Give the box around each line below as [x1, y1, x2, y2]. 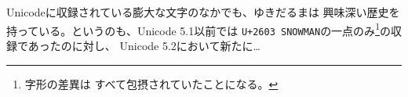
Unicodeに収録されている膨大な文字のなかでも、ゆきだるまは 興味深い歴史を [6, 4, 400, 20]
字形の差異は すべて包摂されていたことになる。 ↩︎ [24, 75, 279, 92]
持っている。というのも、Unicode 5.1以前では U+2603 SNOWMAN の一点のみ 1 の [6, 20, 391, 38]
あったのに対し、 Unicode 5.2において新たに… [27, 37, 260, 53]
